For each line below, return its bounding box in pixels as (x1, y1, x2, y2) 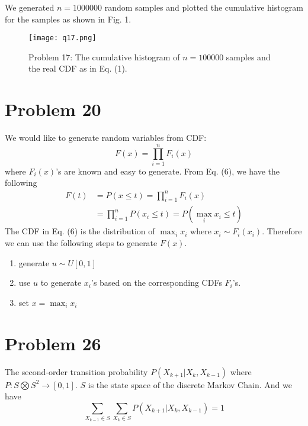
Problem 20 (5, 97, 101, 121)
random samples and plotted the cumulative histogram (104, 1, 303, 13)
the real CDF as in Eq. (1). (28, 62, 127, 75)
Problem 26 (5, 331, 101, 355)
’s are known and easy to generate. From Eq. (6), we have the (56, 164, 280, 177)
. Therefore (262, 225, 302, 237)
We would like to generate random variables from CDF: (5, 131, 207, 144)
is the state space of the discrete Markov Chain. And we (88, 378, 292, 390)
